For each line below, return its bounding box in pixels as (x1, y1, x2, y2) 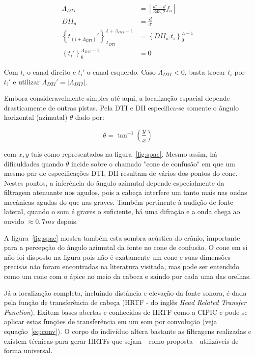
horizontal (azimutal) (4, 112, 68, 122)
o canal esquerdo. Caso (87, 66, 156, 77)
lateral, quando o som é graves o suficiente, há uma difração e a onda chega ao (4, 206, 240, 217)
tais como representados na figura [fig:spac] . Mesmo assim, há (31, 148, 217, 159)
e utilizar (13, 76, 40, 86)
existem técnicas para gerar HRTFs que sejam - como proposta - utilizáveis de (4, 335, 239, 346)
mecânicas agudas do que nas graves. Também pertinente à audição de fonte (4, 196, 233, 207)
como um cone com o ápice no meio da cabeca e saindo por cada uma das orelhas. (4, 271, 251, 281)
